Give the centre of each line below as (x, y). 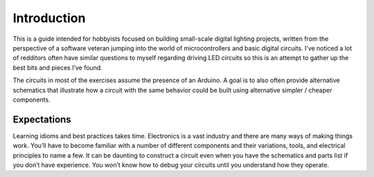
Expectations (42, 119)
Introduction (49, 18)
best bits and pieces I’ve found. (58, 67)
